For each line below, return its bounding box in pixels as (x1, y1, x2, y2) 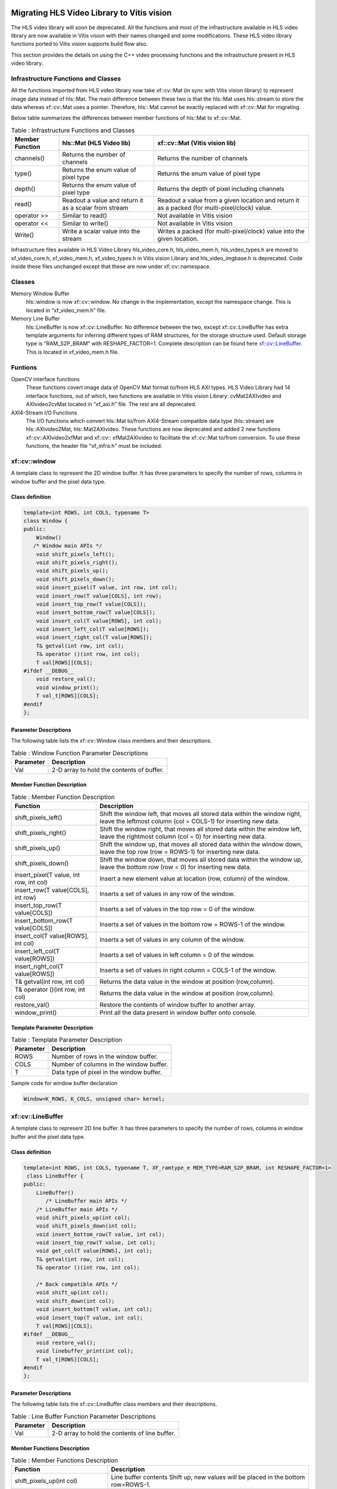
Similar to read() (62, 211, 107, 220)
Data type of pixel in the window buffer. (51, 1068, 162, 1076)
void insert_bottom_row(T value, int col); (36, 1231, 165, 1238)
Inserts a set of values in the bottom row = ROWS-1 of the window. (99, 920, 286, 929)
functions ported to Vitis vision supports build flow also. (11, 41, 148, 48)
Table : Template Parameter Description (11, 1036, 122, 1044)
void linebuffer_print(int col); (36, 1348, 134, 1354)
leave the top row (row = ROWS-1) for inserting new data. (99, 848, 260, 856)
